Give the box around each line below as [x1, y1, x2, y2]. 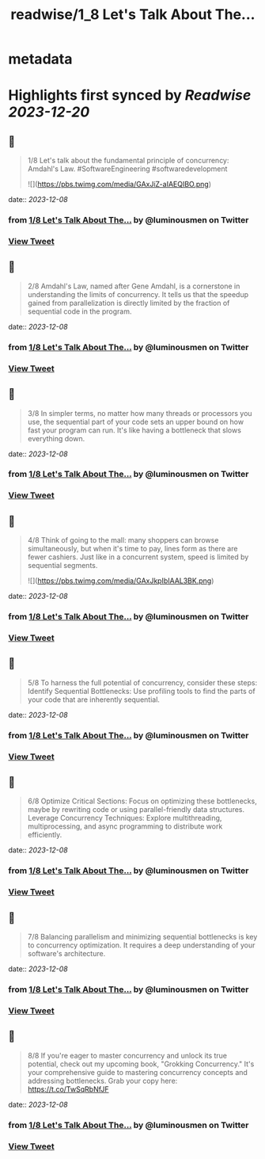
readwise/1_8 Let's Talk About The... [10, 6, 256, 24]
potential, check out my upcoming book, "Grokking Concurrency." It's [27, 1059, 255, 1069]
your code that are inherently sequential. [27, 695, 161, 704]
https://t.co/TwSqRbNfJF [27, 1084, 109, 1094]
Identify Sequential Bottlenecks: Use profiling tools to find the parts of [27, 686, 256, 696]
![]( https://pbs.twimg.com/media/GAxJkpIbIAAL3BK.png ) [27, 576, 214, 585]
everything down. [27, 433, 85, 443]
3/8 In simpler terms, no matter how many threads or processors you [27, 408, 252, 417]
